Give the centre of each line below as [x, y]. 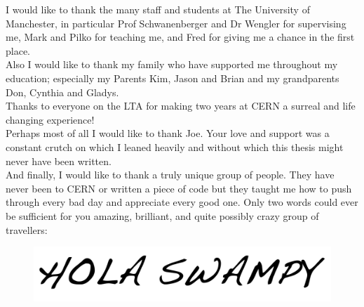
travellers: [27, 229]
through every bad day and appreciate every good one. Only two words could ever [182, 202]
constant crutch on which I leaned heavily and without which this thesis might [175, 146]
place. [18, 50]
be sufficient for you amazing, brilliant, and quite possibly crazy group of [162, 215]
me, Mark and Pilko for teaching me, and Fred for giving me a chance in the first [180, 37]
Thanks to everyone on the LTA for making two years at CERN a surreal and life [181, 106]
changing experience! [50, 119]
